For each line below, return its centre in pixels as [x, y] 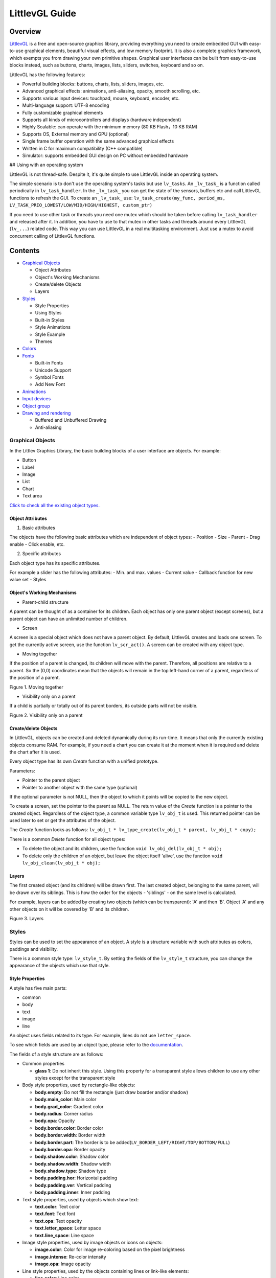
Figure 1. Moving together [37, 687]
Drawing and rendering [47, 413]
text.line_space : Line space [64, 1235]
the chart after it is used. [35, 752]
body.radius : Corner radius [64, 1113]
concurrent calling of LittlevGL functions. [52, 236]
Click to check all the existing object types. [54, 505]
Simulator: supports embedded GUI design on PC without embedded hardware [105, 155]
